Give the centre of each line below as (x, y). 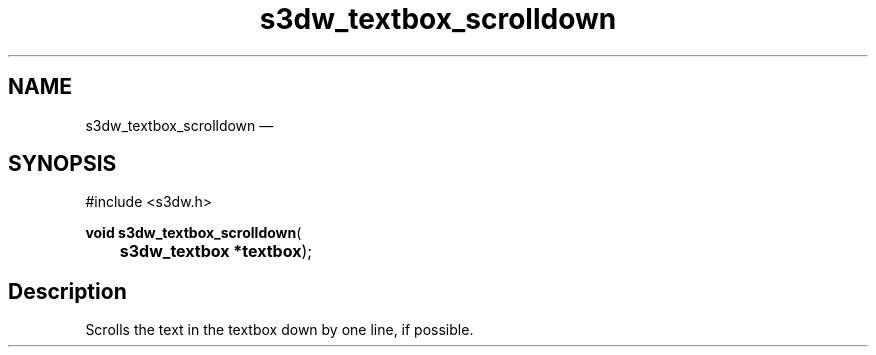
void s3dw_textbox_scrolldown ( (193, 233)
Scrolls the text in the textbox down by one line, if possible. (279, 330)
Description (67, 291)
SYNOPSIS (62, 164)
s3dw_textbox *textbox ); (216, 251)
